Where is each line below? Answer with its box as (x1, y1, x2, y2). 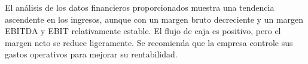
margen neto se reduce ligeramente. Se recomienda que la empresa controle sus (5, 36, 293, 48)
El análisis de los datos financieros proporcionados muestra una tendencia (5, 1, 275, 13)
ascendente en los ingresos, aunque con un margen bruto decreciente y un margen (5, 13, 304, 25)
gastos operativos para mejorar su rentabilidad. (5, 48, 178, 60)
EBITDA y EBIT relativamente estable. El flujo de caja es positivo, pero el (5, 25, 281, 37)
